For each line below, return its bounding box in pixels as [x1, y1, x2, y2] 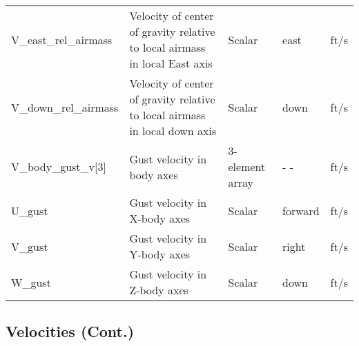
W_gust [11, 274, 51, 290]
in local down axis [129, 123, 217, 139]
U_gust [11, 202, 48, 218]
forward [282, 202, 320, 218]
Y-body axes [129, 246, 191, 262]
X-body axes [129, 210, 191, 226]
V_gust [11, 238, 48, 254]
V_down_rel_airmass [11, 99, 119, 115]
